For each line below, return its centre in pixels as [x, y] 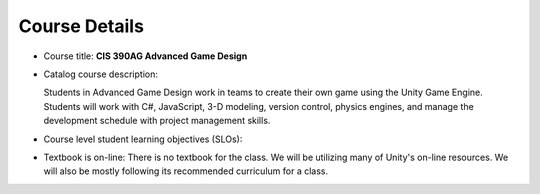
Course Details [81, 26]
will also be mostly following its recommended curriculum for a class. [186, 171]
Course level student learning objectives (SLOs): [143, 139]
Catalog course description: [101, 74]
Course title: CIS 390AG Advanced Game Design [145, 56]
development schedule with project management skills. [157, 121]
